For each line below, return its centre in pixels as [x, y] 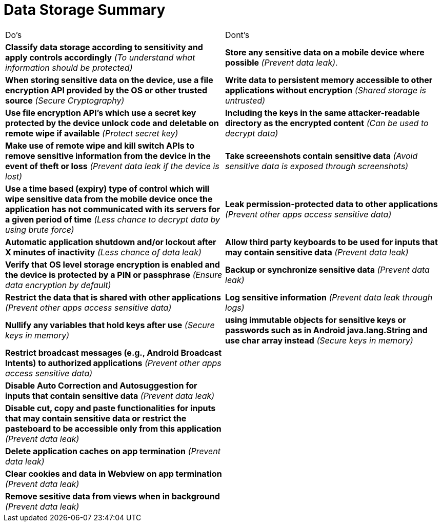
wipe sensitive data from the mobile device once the [109, 199]
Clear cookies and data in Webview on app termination [114, 473]
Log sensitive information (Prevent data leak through [329, 297]
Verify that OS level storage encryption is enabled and [113, 264]
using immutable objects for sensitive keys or [316, 320]
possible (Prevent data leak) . [282, 62]
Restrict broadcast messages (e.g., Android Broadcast [114, 352]
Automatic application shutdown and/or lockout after [111, 242]
